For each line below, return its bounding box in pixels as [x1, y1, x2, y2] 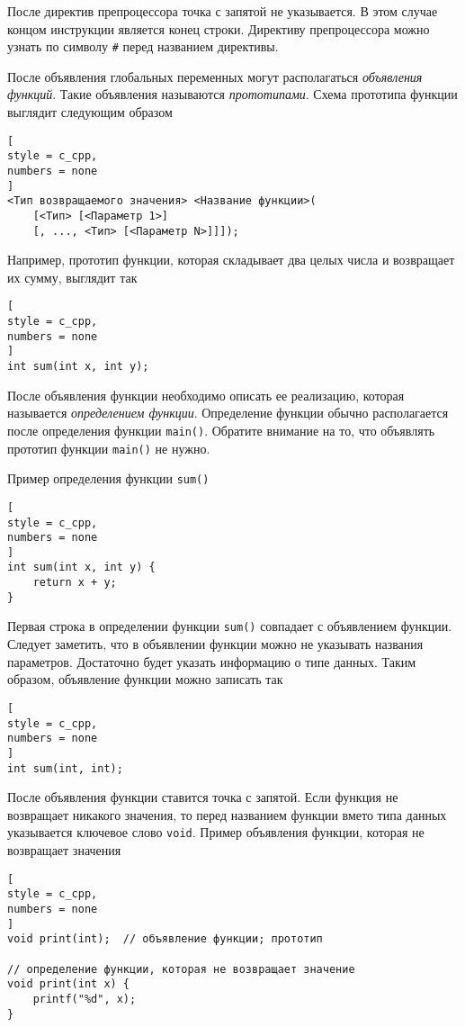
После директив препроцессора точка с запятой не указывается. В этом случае [7, 2, 438, 20]
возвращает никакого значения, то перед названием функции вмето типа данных [7, 805, 447, 824]
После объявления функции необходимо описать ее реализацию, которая [7, 385, 405, 404]
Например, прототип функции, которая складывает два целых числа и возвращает [7, 250, 455, 269]
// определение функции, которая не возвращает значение [7, 962, 355, 976]
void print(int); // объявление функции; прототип [7, 932, 323, 946]
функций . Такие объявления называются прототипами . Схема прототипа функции [7, 85, 458, 104]
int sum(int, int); [7, 761, 123, 775]
